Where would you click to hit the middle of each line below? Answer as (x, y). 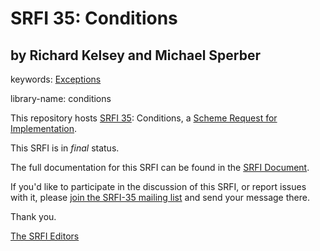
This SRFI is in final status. (65, 148)
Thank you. (33, 216)
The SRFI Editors (45, 236)
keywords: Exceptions (56, 79)
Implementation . (44, 128)
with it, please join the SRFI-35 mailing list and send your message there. (160, 197)
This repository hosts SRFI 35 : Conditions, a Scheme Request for (144, 118)
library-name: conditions (61, 98)
